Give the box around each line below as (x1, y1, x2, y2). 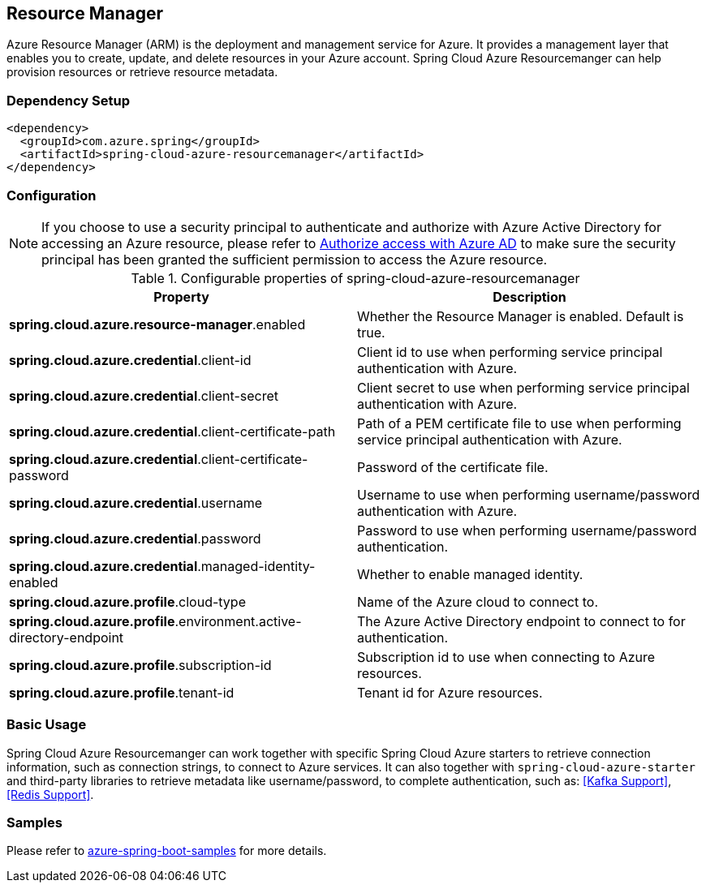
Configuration (6, 187, 97, 204)
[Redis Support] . (6, 787, 94, 801)
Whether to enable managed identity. (357, 565, 583, 582)
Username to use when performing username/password (357, 486, 700, 503)
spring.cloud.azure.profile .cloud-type (9, 593, 246, 610)
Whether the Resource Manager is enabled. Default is (357, 307, 684, 324)
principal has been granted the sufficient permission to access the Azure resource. (41, 251, 548, 268)
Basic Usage (6, 716, 87, 733)
